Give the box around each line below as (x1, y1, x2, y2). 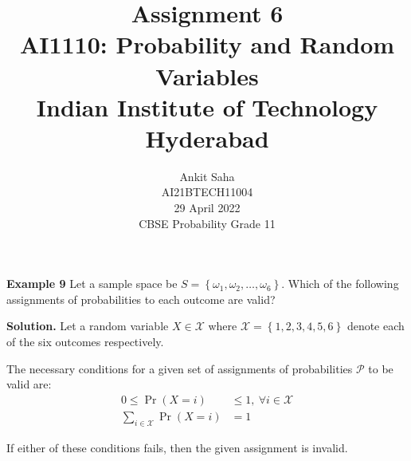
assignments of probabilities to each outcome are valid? (6, 290, 276, 307)
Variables (155, 59, 259, 92)
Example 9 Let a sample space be (6, 275, 178, 292)
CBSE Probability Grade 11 (139, 215, 276, 231)
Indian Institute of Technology (36, 90, 378, 123)
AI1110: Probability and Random (19, 28, 395, 61)
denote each (346, 317, 405, 334)
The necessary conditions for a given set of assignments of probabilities (6, 360, 353, 376)
